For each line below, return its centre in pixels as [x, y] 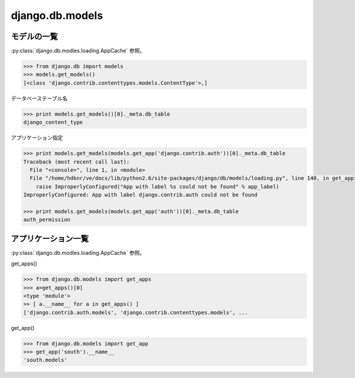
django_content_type [53, 122]
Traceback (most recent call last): [77, 162]
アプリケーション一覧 [50, 238]
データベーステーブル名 [39, 98]
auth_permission [47, 220]
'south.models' [45, 360]
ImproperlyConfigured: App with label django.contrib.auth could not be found [140, 195]
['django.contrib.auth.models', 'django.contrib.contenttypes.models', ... [136, 312]
